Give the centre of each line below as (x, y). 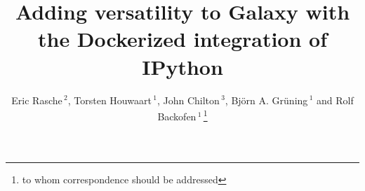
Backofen (177, 116)
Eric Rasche (37, 100)
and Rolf (335, 100)
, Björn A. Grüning (266, 100)
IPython (182, 66)
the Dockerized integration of (182, 39)
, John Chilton (188, 100)
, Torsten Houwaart (109, 100)
